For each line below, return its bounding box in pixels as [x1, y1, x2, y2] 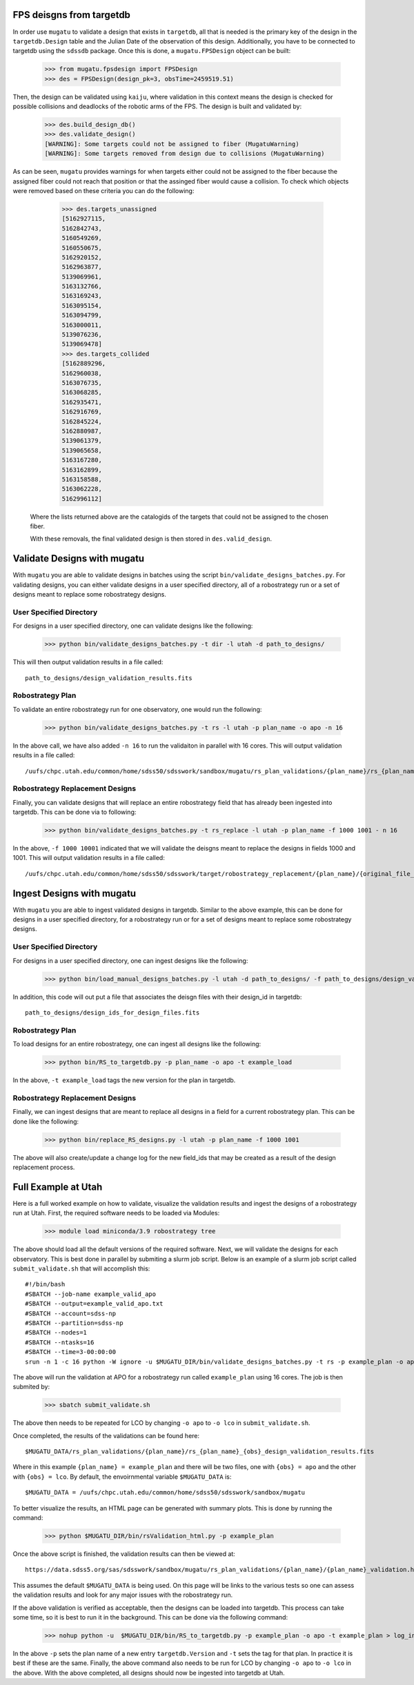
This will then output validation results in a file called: [12, 658, 164, 666]
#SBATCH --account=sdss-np [25, 1309, 117, 1317]
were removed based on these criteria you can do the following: [12, 186, 195, 195]
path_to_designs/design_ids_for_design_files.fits [25, 1008, 200, 1017]
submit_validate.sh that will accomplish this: [12, 1264, 150, 1273]
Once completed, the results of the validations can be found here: [12, 1431, 200, 1439]
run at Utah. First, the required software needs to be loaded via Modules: [12, 1209, 220, 1217]
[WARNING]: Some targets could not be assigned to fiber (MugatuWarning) [44, 140, 299, 148]
